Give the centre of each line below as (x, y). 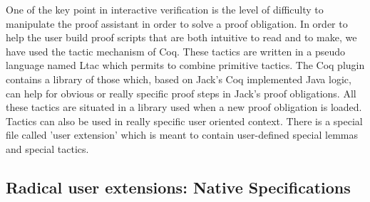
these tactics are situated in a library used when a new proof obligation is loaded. (184, 107)
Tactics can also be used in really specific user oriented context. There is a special (184, 121)
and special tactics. (47, 148)
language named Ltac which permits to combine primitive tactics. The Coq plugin (185, 65)
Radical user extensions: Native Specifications (178, 187)
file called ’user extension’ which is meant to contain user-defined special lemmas (182, 135)
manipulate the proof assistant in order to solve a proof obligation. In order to (177, 23)
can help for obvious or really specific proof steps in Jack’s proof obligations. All (181, 93)
